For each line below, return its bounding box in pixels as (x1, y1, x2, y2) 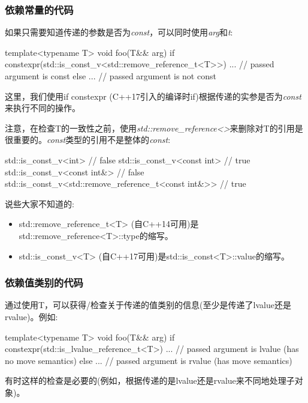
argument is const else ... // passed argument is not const (5, 70, 216, 82)
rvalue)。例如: (5, 310, 58, 323)
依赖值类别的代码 (5, 275, 83, 290)
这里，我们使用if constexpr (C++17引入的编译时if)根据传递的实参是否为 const (5, 89, 301, 102)
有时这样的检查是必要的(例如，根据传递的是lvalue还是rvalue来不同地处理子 (5, 374, 295, 387)
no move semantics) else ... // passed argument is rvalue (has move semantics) (5, 354, 292, 366)
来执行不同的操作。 (5, 102, 80, 114)
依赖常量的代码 (5, 2, 74, 17)
